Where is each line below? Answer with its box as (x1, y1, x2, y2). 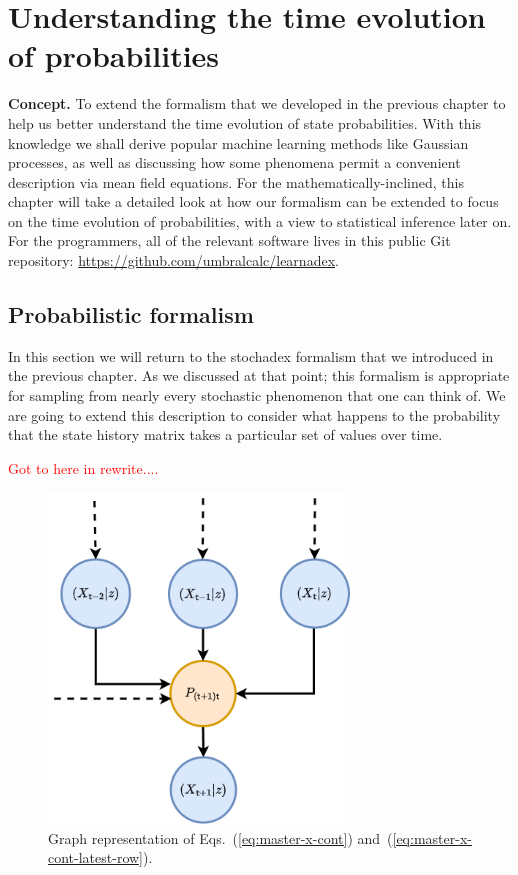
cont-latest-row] (48, 847, 143, 868)
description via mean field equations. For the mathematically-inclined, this (8, 171, 464, 192)
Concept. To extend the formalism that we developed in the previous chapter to (8, 93, 506, 114)
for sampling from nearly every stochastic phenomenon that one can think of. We (8, 385, 506, 406)
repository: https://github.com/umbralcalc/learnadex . (8, 250, 339, 271)
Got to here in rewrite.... (8, 457, 159, 478)
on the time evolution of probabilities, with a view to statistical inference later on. (8, 210, 512, 231)
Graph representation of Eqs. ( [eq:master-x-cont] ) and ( (48, 827, 393, 848)
